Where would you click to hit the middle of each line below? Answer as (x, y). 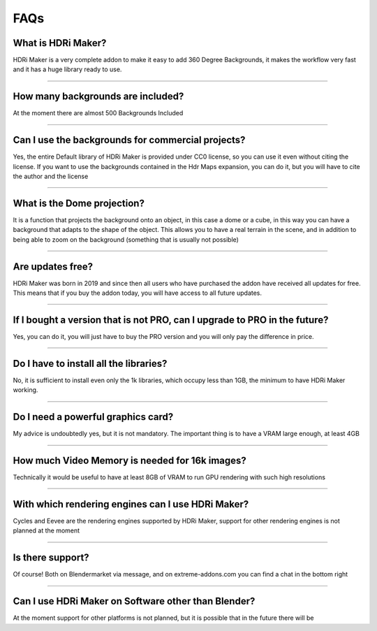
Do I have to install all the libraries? (90, 363)
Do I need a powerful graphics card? (93, 417)
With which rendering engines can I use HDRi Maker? (131, 504)
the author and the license (51, 176)
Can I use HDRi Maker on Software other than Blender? (134, 601)
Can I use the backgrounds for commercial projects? (129, 140)
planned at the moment (46, 530)
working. (25, 390)
